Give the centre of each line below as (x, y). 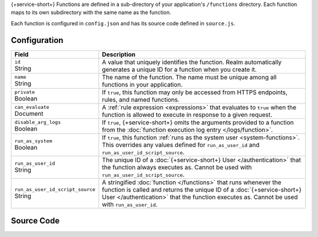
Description (119, 54)
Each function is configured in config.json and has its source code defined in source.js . (123, 23)
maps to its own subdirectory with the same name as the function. (91, 12)
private (25, 92)
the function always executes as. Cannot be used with (177, 167)
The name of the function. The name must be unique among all (189, 77)
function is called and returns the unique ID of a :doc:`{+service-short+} (202, 189)
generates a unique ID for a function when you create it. (180, 69)
